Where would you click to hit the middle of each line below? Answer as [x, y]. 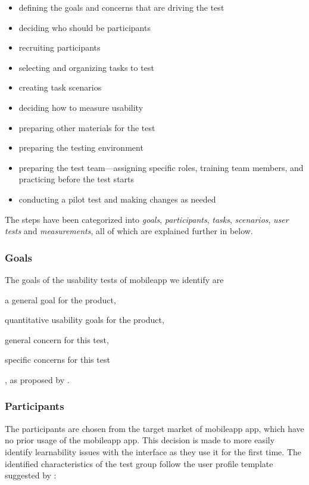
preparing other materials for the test [87, 127]
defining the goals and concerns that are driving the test [121, 7]
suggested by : [31, 475]
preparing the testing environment [81, 147]
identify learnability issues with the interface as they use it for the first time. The [153, 451]
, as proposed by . [37, 379]
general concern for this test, [57, 339]
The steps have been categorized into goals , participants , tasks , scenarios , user [147, 219]
